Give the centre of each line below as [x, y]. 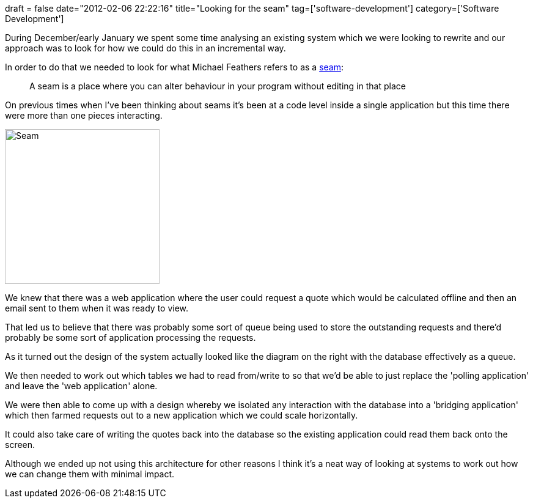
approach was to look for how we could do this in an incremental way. [145, 48]
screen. [20, 445]
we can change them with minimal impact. [90, 474]
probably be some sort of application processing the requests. [130, 337]
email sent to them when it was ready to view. [97, 308]
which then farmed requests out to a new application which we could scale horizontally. [182, 415]
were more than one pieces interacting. [84, 115]
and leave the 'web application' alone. [81, 386]
